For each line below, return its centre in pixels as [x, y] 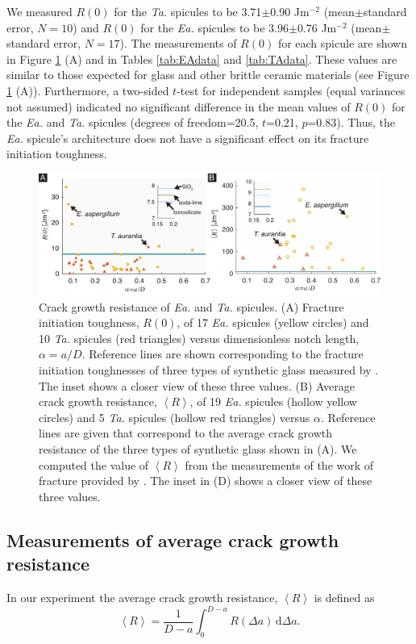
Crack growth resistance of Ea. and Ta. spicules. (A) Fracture [191, 306]
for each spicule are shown [342, 43]
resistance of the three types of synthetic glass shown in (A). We [198, 449]
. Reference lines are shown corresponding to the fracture [223, 354]
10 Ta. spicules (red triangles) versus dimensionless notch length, [199, 338]
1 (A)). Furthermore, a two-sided [88, 90]
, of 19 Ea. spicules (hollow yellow [273, 401]
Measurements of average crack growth [173, 539]
